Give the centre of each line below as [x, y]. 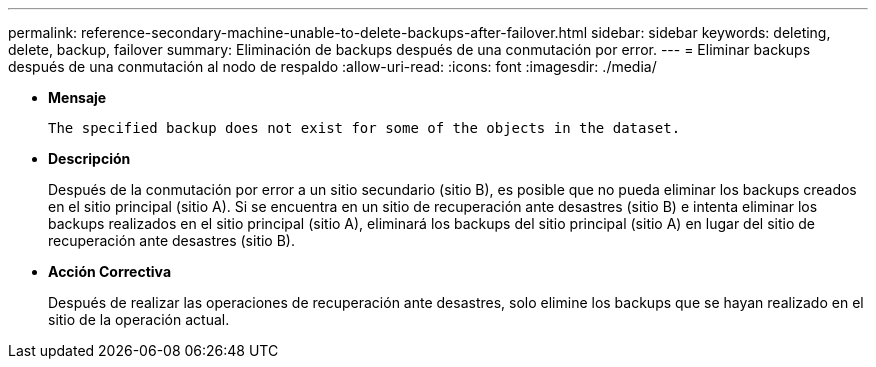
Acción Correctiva [110, 271]
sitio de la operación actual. [139, 319]
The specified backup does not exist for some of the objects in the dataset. [364, 128]
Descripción [89, 158]
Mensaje [77, 97]
